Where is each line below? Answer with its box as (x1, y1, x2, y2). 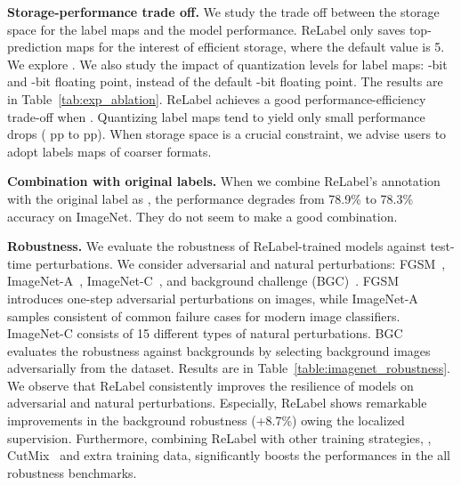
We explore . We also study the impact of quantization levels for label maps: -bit (7, 54, 448, 73)
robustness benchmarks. (7, 463, 137, 481)
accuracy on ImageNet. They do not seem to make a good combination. (7, 206, 398, 225)
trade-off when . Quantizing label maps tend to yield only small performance (7, 107, 425, 125)
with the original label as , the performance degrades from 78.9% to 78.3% (7, 189, 414, 207)
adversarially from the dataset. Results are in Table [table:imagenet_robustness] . (7, 359, 450, 377)
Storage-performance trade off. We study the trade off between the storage (7, 3, 440, 20)
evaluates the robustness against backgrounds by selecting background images (7, 341, 431, 360)
